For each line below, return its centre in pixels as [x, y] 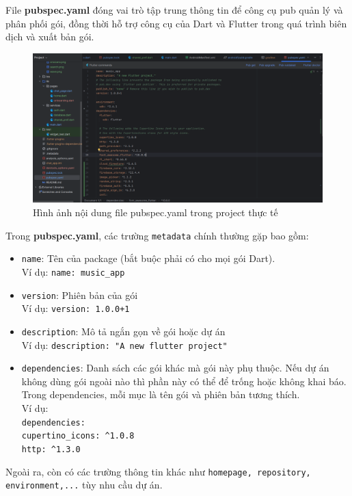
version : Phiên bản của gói [80, 295]
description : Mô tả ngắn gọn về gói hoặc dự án [123, 331]
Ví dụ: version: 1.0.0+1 [76, 308]
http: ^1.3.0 [51, 449]
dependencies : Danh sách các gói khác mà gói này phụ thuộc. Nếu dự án [175, 368]
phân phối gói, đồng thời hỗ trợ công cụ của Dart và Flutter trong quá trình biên [176, 23]
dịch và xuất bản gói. [50, 37]
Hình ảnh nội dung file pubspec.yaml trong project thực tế [155, 212]
